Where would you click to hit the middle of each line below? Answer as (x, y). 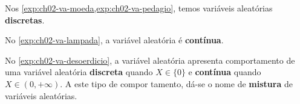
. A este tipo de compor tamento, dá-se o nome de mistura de (176, 83)
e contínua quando (225, 72)
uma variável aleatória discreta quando (79, 72)
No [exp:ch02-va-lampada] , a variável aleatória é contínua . (114, 40)
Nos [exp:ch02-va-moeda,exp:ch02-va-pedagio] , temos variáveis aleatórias (139, 8)
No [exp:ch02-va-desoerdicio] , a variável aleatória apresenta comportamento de (150, 60)
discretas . (25, 20)
